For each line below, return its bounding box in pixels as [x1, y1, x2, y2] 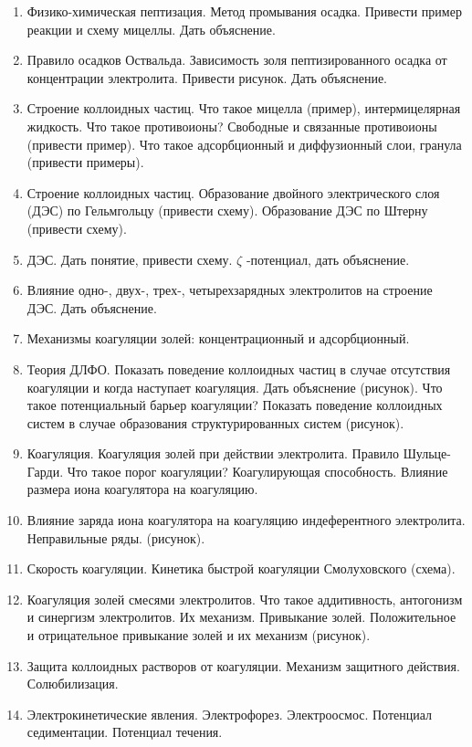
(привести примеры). [26, 153, 144, 172]
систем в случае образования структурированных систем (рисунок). [26, 413, 404, 432]
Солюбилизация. [26, 674, 119, 693]
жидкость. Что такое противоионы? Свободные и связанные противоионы [26, 116, 437, 135]
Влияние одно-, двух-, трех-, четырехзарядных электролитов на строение [26, 280, 433, 300]
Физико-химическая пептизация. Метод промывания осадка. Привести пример [26, 2, 462, 20]
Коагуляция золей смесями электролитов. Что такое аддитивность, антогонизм [26, 589, 463, 608]
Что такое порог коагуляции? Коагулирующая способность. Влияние [67, 461, 448, 480]
